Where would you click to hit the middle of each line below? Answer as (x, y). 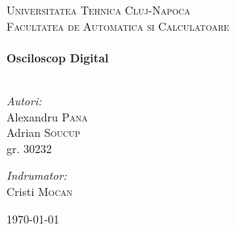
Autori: (24, 100)
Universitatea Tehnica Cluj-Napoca (99, 10)
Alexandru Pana (47, 116)
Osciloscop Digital (58, 57)
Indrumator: (37, 175)
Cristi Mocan (40, 191)
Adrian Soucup (44, 132)
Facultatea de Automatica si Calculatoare (118, 26)
